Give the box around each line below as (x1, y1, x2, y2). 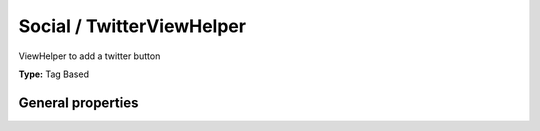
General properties (18, 94, 139, 111)
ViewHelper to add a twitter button (18, 50, 161, 62)
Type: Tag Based (18, 68, 90, 80)
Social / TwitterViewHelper (18, 15, 247, 37)
